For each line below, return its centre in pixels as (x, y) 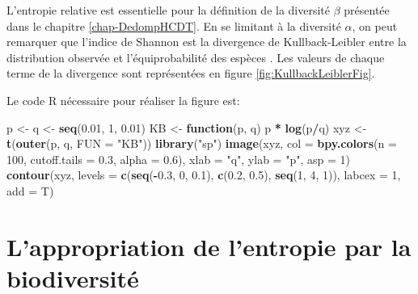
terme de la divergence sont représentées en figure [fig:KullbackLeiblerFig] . (191, 73)
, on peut (375, 25)
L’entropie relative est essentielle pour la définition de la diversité (169, 10)
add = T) (30, 190)
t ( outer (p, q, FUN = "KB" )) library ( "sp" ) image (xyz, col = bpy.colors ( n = (202, 143)
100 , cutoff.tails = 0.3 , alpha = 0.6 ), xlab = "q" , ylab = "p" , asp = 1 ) (178, 159)
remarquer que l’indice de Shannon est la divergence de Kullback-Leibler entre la (207, 42)
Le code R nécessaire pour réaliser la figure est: (123, 100)
